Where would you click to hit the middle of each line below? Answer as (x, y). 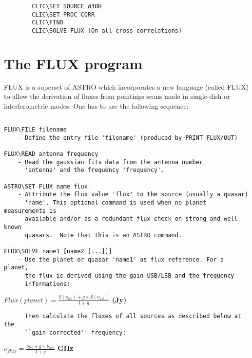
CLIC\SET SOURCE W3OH (67, 6)
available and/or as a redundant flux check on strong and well (131, 219)
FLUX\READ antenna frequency (51, 154)
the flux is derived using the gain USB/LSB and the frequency (129, 276)
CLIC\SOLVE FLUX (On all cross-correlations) (107, 30)
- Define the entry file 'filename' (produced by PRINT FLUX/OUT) (128, 138)
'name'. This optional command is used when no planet (116, 203)
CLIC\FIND (48, 23)
